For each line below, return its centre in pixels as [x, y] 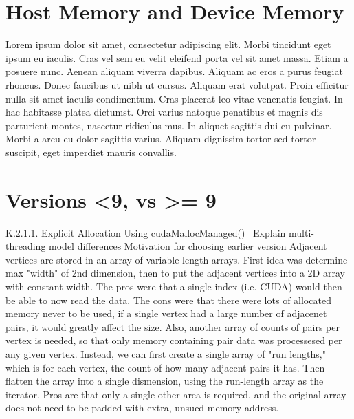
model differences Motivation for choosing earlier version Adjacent [188, 246]
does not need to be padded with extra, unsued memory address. [142, 408]
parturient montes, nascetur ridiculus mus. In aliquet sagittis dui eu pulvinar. [169, 125]
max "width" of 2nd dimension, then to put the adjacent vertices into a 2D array [175, 273]
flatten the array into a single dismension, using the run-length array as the [165, 381]
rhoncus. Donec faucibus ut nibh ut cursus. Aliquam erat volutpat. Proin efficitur [177, 84]
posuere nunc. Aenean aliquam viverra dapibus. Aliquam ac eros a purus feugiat [174, 71]
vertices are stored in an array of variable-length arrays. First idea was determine [177, 259]
